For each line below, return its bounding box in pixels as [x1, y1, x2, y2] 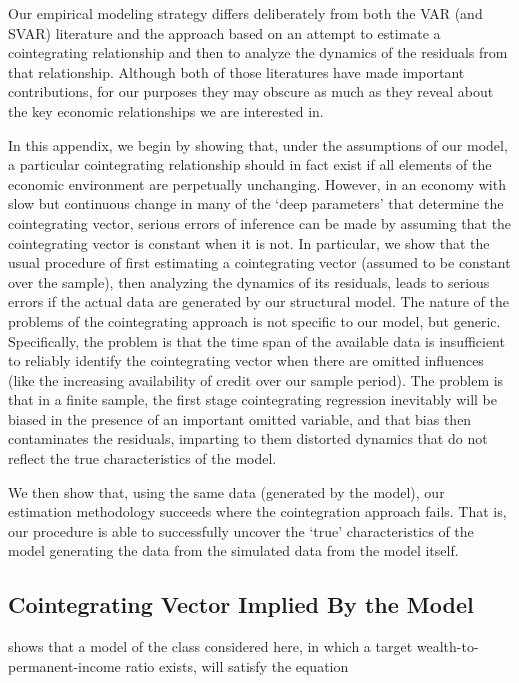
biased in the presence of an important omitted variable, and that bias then [8, 408, 472, 429]
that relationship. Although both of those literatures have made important [8, 61, 465, 82]
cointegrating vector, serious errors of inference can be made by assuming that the [8, 212, 512, 233]
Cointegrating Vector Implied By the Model [8, 589, 474, 620]
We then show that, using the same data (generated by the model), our [8, 481, 445, 502]
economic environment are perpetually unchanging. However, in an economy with [8, 173, 506, 194]
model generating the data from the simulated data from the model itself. [8, 540, 459, 561]
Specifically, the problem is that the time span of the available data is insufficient [8, 330, 505, 351]
